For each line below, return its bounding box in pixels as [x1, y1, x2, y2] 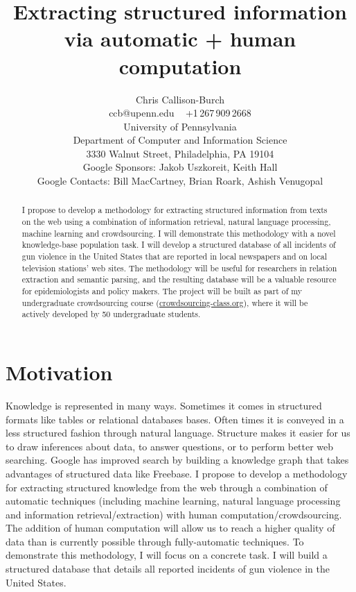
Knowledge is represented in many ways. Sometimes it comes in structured [6, 398, 322, 412]
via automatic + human [64, 24, 296, 53]
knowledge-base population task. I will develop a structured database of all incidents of [21, 239, 336, 251]
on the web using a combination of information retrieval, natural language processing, [21, 216, 331, 228]
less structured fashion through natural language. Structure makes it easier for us [6, 425, 350, 440]
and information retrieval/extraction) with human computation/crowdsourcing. [6, 507, 342, 521]
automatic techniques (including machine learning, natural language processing [6, 493, 341, 508]
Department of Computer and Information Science [73, 133, 287, 147]
